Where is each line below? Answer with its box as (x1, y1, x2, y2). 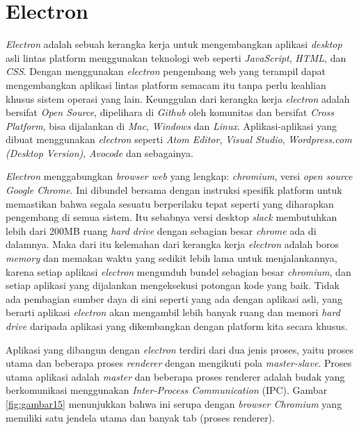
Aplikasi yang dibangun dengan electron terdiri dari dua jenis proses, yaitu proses (6, 342, 354, 356)
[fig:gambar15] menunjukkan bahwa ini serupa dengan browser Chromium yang (6, 396, 342, 411)
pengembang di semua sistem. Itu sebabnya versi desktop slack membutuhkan (6, 210, 337, 224)
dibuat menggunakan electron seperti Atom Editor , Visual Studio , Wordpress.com (6, 132, 352, 147)
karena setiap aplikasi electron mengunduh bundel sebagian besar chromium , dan (6, 264, 351, 279)
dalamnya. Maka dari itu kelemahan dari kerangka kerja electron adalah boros (6, 237, 340, 251)
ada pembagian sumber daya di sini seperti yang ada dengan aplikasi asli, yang (6, 291, 342, 306)
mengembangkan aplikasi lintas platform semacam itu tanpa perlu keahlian (6, 77, 326, 92)
